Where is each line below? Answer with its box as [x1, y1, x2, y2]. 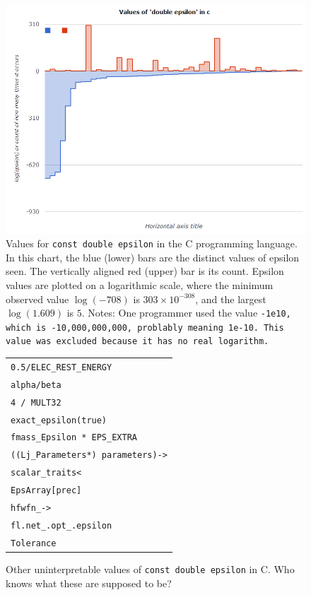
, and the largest [195, 291, 266, 306]
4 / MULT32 [11, 397, 61, 408]
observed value [6, 291, 69, 306]
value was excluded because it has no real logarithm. [6, 336, 269, 347]
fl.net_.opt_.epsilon [11, 521, 112, 531]
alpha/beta [11, 379, 61, 390]
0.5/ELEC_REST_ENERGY [11, 362, 112, 372]
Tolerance [11, 538, 57, 548]
